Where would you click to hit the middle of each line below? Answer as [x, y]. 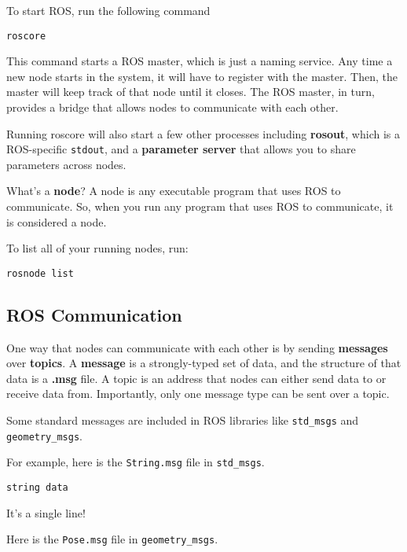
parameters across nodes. [66, 164]
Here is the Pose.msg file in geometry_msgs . [112, 539]
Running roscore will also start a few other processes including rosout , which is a [203, 133]
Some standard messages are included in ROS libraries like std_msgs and [183, 420]
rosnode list [40, 273]
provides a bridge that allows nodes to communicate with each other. [172, 107]
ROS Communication [94, 314]
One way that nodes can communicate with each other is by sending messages [197, 347]
